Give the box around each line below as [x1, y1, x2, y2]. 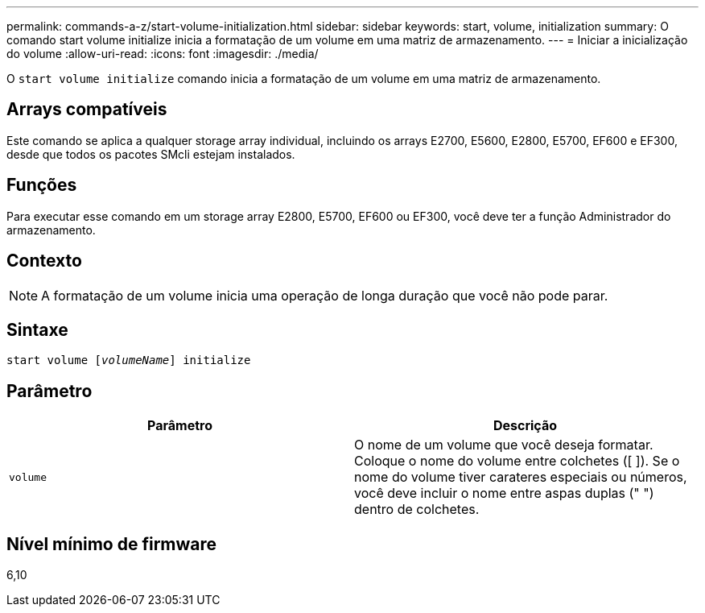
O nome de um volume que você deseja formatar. [354, 437, 653, 454]
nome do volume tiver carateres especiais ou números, [354, 469, 687, 486]
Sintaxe [6, 319, 68, 340]
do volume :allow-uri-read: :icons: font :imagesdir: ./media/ [6, 47, 319, 60]
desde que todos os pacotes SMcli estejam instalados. [6, 147, 295, 161]
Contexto [6, 251, 82, 271]
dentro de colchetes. [354, 501, 480, 518]
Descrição [493, 417, 558, 434]
